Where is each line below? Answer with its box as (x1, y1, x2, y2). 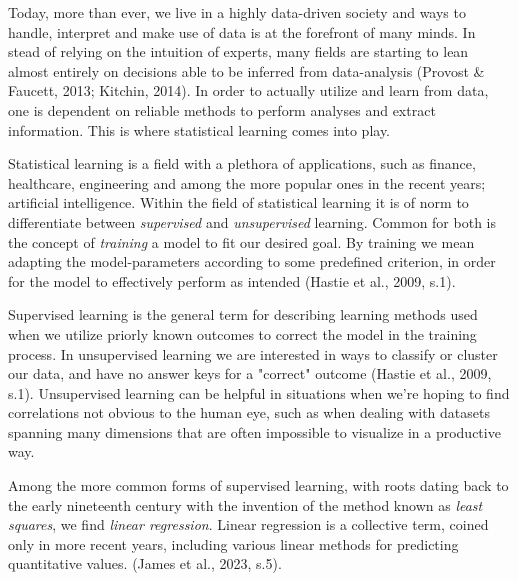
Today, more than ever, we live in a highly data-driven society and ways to (8, 2, 466, 22)
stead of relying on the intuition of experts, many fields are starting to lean (8, 41, 469, 62)
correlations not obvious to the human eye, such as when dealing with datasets (8, 402, 490, 423)
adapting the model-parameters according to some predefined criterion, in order (8, 251, 496, 272)
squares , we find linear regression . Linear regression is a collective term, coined (8, 514, 489, 535)
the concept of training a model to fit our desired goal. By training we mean (8, 231, 475, 252)
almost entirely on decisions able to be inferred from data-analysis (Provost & (8, 60, 485, 81)
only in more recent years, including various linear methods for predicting (8, 533, 459, 554)
